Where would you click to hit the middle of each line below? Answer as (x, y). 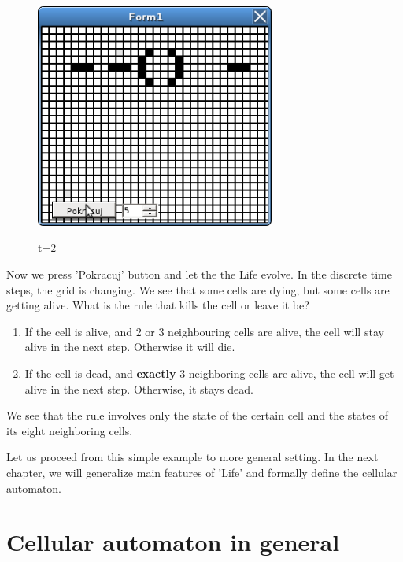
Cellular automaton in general (173, 542)
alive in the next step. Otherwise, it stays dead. (139, 388)
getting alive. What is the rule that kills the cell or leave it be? (158, 305)
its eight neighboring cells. (70, 430)
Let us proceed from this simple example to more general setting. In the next (192, 457)
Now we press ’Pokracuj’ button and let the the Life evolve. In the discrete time (199, 274)
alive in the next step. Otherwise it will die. (130, 347)
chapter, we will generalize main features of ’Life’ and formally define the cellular (202, 472)
